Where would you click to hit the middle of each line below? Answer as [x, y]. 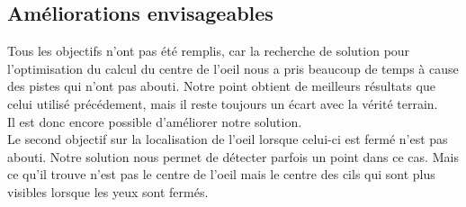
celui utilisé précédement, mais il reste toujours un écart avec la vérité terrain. [223, 103]
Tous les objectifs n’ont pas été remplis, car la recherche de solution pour [209, 51]
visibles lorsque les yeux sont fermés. [108, 191]
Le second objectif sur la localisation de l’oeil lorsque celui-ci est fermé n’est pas [228, 139]
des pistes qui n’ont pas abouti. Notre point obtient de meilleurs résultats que [221, 86]
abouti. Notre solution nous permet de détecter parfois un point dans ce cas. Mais [233, 156]
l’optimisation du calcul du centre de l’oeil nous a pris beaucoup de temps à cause [233, 68]
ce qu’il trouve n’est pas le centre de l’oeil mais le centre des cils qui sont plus [221, 174]
